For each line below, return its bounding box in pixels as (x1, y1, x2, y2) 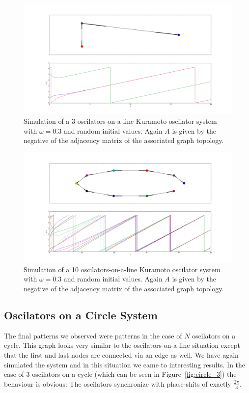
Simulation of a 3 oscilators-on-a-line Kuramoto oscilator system (24, 116, 217, 126)
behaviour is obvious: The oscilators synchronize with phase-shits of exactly (4, 378, 231, 389)
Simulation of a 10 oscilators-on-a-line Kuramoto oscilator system (24, 264, 221, 274)
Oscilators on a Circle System (4, 307, 158, 322)
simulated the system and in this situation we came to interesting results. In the (4, 359, 246, 369)
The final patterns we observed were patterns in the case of (4, 330, 182, 340)
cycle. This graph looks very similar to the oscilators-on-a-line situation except (4, 340, 240, 350)
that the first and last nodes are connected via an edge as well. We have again (4, 349, 239, 360)
